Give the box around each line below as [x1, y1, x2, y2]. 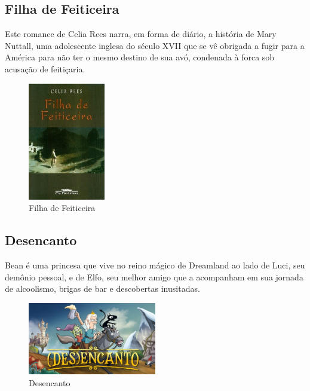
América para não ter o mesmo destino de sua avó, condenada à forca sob [5, 51, 275, 63]
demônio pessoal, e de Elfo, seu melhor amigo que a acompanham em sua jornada [5, 270, 303, 283]
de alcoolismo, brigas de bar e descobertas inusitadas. [5, 282, 200, 295]
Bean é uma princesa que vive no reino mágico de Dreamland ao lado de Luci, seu [5, 258, 305, 271]
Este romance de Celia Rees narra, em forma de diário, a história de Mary [5, 28, 277, 40]
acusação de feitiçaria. [5, 62, 85, 75]
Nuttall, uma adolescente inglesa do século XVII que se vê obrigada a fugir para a [5, 39, 305, 51]
